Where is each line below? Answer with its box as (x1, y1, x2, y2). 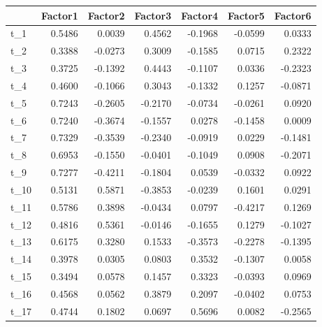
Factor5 (228, 8, 265, 22)
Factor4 (181, 8, 219, 22)
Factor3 (134, 8, 172, 22)
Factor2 (87, 8, 125, 22)
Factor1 (41, 8, 78, 22)
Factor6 (274, 8, 312, 22)
